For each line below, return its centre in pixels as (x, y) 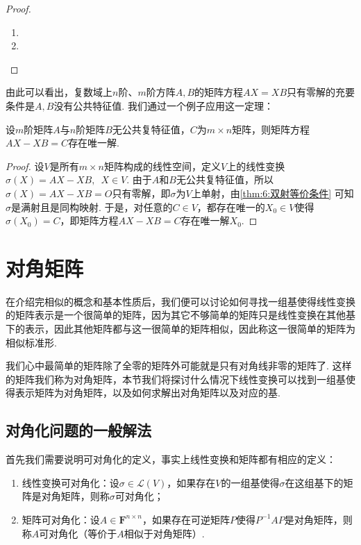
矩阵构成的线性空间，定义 (162, 166)
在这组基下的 (314, 482)
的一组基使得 (250, 482)
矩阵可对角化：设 (61, 519)
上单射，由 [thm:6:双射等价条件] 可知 (272, 193)
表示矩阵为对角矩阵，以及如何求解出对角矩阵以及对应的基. (148, 393)
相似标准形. (31, 342)
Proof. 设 (25, 166)
